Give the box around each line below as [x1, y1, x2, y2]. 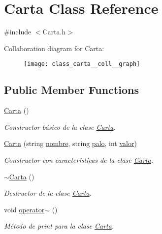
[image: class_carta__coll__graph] [24, 60, 140, 68]
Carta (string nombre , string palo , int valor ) [4, 138, 137, 148]
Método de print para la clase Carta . [4, 221, 114, 231]
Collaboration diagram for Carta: [4, 43, 104, 53]
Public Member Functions [4, 82, 139, 97]
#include [4, 27, 32, 37]
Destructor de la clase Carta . [4, 188, 92, 198]
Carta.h [42, 27, 66, 37]
